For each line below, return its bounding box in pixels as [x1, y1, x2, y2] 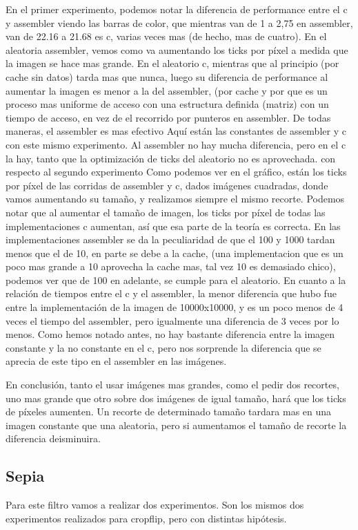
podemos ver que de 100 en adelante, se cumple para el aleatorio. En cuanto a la [6, 272, 346, 287]
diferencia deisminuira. [6, 431, 101, 446]
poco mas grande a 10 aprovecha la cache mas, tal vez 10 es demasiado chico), [6, 259, 336, 274]
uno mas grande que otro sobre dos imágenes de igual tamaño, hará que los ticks [6, 390, 346, 405]
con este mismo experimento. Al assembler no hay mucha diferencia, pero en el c [6, 137, 346, 151]
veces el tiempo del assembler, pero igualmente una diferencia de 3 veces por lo [6, 313, 339, 328]
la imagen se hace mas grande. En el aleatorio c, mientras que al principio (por [6, 56, 339, 70]
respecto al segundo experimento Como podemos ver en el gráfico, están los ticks [6, 164, 347, 179]
